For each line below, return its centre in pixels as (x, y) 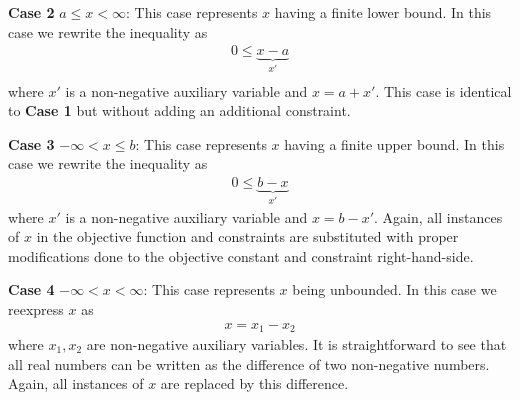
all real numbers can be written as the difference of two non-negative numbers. (249, 363)
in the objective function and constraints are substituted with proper (247, 236)
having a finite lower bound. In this (383, 12)
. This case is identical (443, 90)
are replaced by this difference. (254, 383)
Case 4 (31, 289)
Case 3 (31, 143)
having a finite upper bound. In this (394, 143)
